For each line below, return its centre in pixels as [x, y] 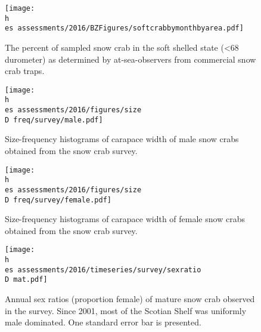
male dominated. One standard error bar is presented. [103, 322]
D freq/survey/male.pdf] [54, 120]
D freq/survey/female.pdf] [58, 200]
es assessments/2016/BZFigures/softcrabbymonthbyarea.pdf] [124, 28]
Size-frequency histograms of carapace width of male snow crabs [122, 139]
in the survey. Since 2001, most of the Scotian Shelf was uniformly [126, 310]
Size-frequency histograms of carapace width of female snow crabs [125, 219]
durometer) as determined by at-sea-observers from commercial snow [130, 59]
